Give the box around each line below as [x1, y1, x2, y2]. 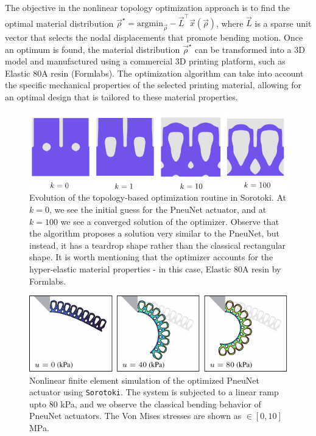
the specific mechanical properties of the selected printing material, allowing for [5, 78, 301, 91]
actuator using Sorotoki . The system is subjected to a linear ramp [29, 386, 279, 398]
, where [216, 16, 244, 29]
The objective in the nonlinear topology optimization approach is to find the [5, 1, 290, 13]
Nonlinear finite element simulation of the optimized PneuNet [29, 373, 259, 386]
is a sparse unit [255, 16, 312, 29]
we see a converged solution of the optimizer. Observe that [60, 215, 279, 227]
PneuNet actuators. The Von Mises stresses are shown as [29, 409, 242, 422]
